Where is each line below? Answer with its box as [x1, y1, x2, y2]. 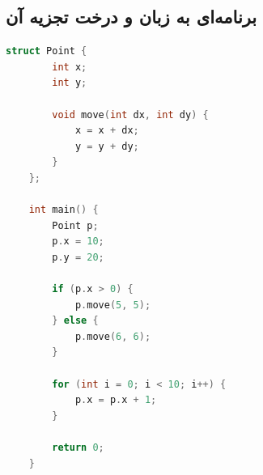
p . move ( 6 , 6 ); [74, 330, 151, 342]
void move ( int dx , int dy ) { [52, 108, 209, 121]
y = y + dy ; [74, 140, 139, 152]
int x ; [52, 61, 87, 73]
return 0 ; [52, 442, 104, 454]
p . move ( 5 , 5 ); [74, 299, 151, 311]
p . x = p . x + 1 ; [74, 394, 157, 406]
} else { [52, 315, 99, 327]
